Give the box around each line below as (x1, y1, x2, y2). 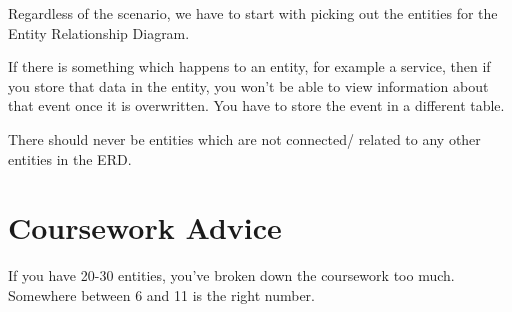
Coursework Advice (8, 207, 282, 248)
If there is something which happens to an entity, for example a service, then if (8, 56, 491, 77)
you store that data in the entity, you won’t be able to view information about (8, 75, 489, 96)
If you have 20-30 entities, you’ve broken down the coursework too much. (8, 265, 455, 286)
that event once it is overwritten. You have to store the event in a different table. (8, 95, 505, 116)
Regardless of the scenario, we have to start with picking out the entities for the (8, 3, 498, 23)
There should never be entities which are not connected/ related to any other (8, 128, 481, 149)
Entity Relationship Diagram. (8, 22, 190, 43)
